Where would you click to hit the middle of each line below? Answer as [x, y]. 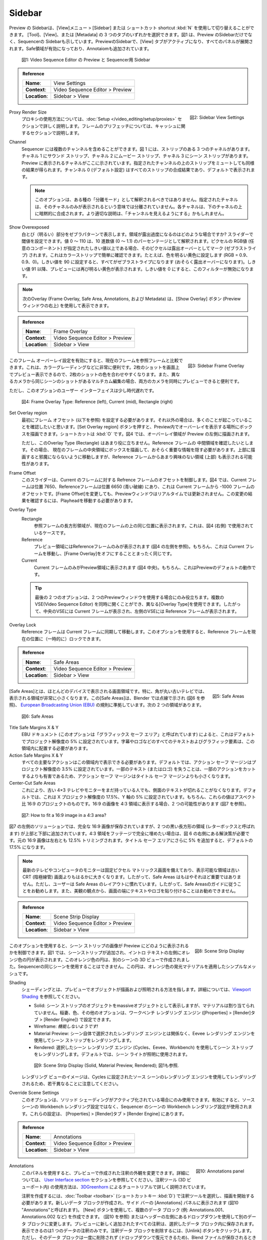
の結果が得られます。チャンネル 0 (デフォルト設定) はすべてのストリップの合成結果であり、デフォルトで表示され [136, 170]
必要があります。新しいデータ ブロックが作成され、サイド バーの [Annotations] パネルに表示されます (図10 [130, 1203]
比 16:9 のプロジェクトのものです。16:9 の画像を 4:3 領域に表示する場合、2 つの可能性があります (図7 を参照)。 [135, 804]
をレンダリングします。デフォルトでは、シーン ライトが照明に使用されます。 [112, 1054]
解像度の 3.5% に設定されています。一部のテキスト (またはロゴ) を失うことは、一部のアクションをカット [149, 769]
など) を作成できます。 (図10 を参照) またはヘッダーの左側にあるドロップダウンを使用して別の [152, 1217]
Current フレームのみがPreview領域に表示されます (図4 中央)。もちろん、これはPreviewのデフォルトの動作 [143, 567]
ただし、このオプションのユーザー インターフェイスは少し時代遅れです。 [83, 390]
